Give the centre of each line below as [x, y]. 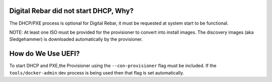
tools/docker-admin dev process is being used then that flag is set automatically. [97, 72]
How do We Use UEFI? [45, 54]
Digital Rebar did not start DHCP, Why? [72, 11]
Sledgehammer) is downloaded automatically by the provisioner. [76, 39]
